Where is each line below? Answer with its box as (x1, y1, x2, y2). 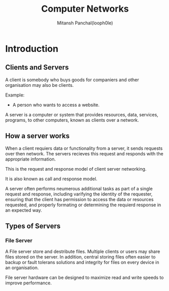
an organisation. (5, 265, 39, 271)
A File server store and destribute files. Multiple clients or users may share (5, 248, 160, 254)
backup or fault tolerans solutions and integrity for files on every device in (5, 260, 159, 266)
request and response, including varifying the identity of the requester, (5, 191, 153, 197)
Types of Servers (5, 221, 61, 230)
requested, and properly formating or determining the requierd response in (5, 202, 161, 208)
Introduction (5, 43, 59, 54)
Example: (5, 92, 25, 98)
